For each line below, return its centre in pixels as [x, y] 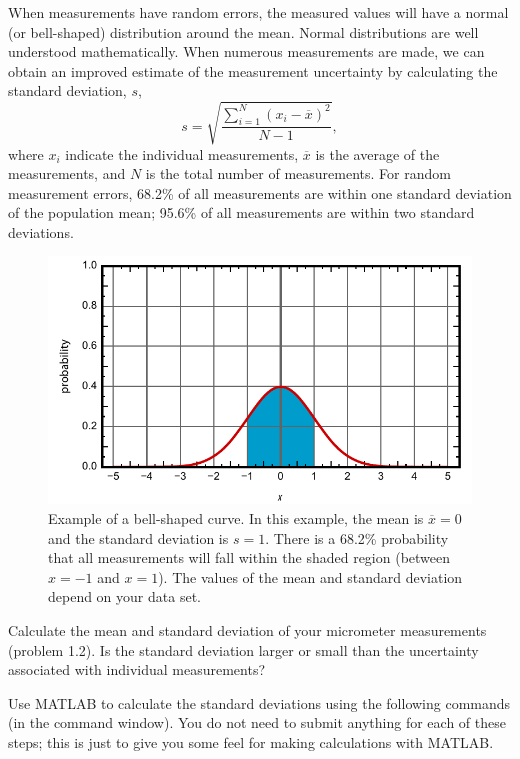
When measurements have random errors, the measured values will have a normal [258, 12]
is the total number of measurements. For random [298, 173]
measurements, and [67, 173]
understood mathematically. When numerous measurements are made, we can [246, 51]
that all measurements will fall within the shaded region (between [249, 557]
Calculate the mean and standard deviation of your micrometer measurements [247, 629]
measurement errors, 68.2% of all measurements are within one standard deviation [260, 192]
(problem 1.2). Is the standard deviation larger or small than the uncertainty [243, 649]
